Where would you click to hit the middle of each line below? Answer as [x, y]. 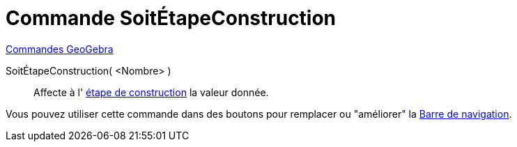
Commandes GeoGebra [60, 49]
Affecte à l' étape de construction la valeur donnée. [151, 92]
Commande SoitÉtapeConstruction [171, 18]
